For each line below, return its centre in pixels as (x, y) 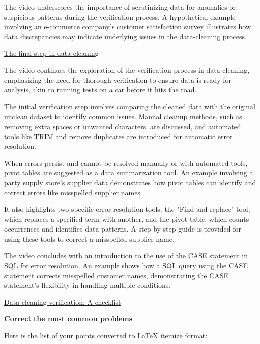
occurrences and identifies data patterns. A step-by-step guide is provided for (123, 229)
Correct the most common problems (68, 319)
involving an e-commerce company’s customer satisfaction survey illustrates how (128, 26)
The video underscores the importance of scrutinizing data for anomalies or (120, 7)
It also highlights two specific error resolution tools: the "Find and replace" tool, (127, 209)
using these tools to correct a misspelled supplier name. (89, 238)
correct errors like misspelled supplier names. (73, 192)
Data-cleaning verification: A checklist (63, 302)
